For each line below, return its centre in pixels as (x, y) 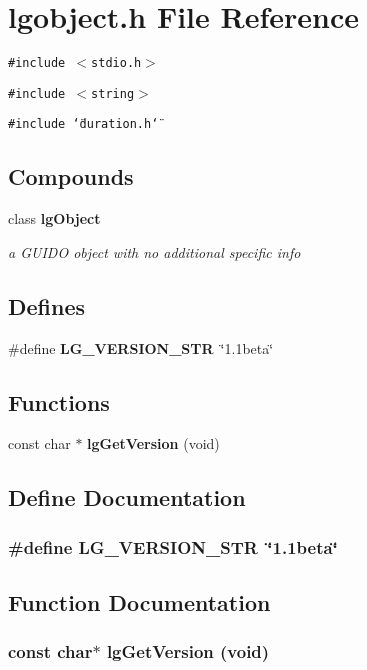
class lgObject (54, 218)
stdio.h (116, 63)
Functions (59, 401)
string (113, 93)
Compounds (71, 176)
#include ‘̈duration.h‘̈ (83, 124)
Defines (47, 305)
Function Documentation (139, 602)
